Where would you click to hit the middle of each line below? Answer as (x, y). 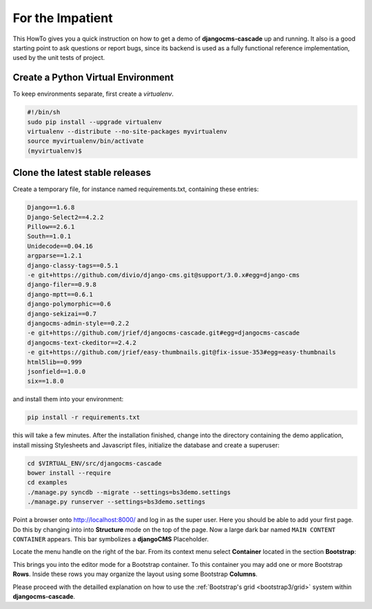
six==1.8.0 (45, 381)
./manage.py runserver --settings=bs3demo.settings (116, 502)
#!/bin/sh (44, 112)
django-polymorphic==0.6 (69, 304)
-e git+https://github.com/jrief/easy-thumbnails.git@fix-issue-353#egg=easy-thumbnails (182, 352)
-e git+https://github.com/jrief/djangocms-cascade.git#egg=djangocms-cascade (163, 333)
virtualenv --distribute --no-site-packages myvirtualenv (127, 131)
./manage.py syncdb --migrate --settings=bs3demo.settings (129, 492)
